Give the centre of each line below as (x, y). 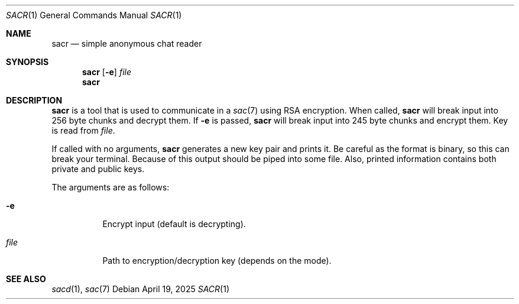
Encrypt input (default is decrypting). (174, 224)
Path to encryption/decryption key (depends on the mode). (217, 261)
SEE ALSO (26, 279)
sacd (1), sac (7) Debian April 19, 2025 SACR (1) (141, 289)
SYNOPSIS (27, 62)
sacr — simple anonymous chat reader (127, 43)
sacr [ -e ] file (107, 72)
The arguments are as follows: (111, 187)
